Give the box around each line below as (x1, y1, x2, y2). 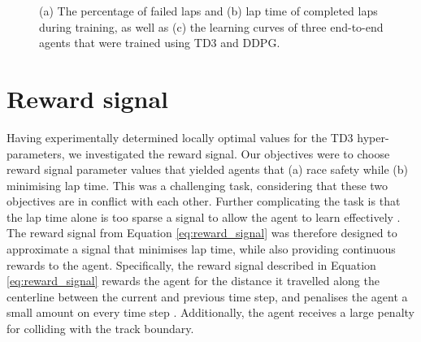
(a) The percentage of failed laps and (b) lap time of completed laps (39, 2, 378, 19)
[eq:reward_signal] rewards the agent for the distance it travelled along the (7, 272, 380, 289)
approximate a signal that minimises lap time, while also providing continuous (7, 240, 396, 258)
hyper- (357, 128, 389, 145)
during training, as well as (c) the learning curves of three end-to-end (39, 18, 384, 35)
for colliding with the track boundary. (7, 320, 194, 337)
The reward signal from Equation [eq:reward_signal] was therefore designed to (7, 224, 397, 241)
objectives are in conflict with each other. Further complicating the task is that (7, 193, 401, 210)
